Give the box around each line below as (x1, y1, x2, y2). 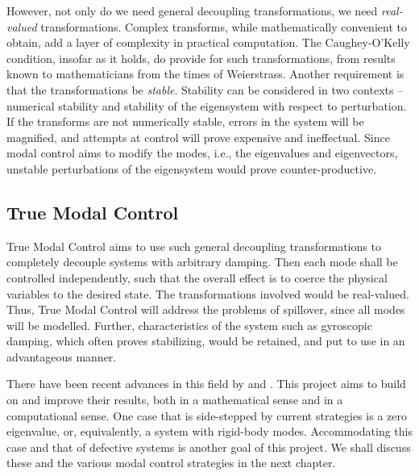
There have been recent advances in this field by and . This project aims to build (6, 375, 406, 392)
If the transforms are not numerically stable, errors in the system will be (6, 113, 364, 130)
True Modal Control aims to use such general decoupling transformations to (6, 237, 381, 254)
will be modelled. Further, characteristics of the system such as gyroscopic (6, 316, 372, 333)
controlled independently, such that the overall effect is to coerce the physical (6, 269, 388, 286)
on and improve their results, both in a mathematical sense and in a (6, 391, 343, 408)
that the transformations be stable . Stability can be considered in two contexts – (6, 81, 404, 98)
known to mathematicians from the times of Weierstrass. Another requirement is (6, 65, 404, 82)
